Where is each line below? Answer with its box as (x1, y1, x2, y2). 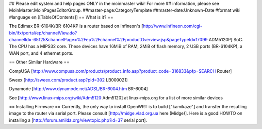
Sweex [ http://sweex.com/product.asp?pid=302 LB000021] (9, 77, 128, 82)
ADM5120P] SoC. (209, 36, 244, 42)
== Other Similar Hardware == (9, 59, 70, 65)
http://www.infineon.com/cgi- (143, 23, 202, 29)
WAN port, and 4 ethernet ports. (9, 50, 74, 56)
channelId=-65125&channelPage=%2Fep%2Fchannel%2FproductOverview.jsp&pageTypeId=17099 (9, 36, 208, 42)
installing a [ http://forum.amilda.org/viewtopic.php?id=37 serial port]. (9, 117, 147, 123)
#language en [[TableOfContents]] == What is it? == (9, 14, 114, 20)
